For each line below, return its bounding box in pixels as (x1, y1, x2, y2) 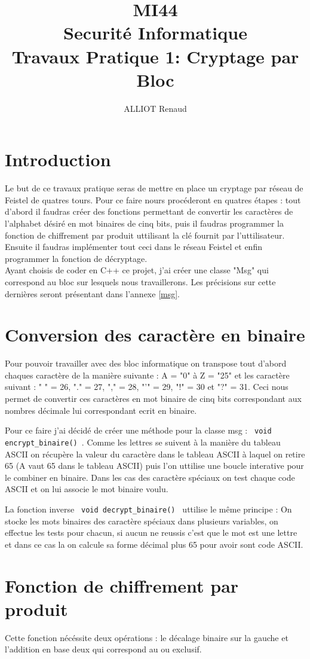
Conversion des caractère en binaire (5, 322, 305, 347)
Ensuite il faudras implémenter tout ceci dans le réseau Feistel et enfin (5, 240, 262, 253)
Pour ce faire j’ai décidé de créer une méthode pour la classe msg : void (5, 424, 272, 437)
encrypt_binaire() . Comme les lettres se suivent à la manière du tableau (5, 435, 281, 448)
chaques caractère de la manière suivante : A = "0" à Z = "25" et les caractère (5, 368, 290, 381)
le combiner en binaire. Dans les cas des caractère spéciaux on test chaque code (5, 471, 295, 483)
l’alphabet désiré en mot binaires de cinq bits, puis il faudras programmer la (5, 217, 284, 229)
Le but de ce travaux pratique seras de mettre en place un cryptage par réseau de (5, 182, 303, 194)
